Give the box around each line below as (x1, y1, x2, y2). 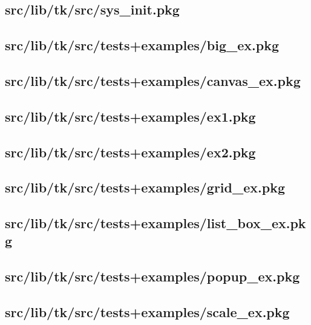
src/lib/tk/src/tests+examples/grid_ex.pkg (5, 178, 285, 197)
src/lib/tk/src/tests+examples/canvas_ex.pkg (5, 71, 301, 90)
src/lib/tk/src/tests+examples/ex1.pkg (5, 107, 256, 125)
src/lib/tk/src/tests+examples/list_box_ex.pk (5, 214, 306, 232)
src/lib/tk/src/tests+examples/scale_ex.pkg (5, 303, 290, 321)
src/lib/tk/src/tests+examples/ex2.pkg (5, 142, 256, 161)
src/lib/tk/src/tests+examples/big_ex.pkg (5, 36, 280, 54)
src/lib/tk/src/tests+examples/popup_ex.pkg (5, 267, 300, 286)
